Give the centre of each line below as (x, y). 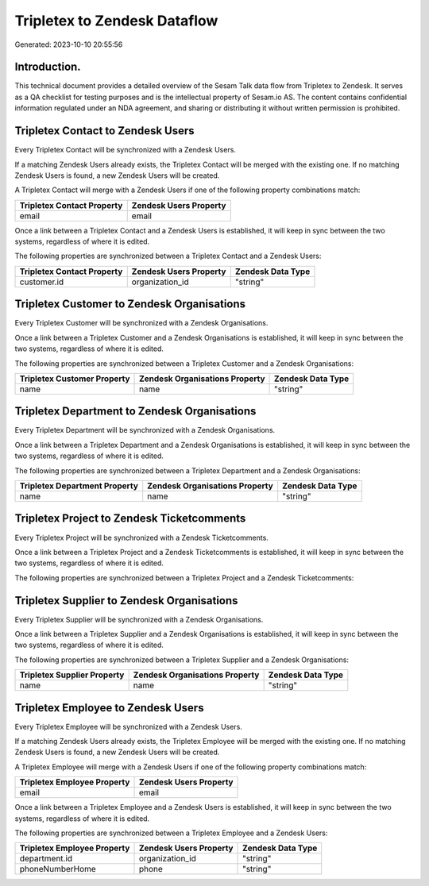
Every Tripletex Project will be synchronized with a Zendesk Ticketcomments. (142, 537)
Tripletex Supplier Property (72, 675)
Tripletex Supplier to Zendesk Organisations (126, 601)
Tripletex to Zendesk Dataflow (116, 21)
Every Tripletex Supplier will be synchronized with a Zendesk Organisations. (139, 619)
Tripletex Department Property (79, 486)
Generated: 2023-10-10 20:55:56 (69, 44)
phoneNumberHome (58, 869)
